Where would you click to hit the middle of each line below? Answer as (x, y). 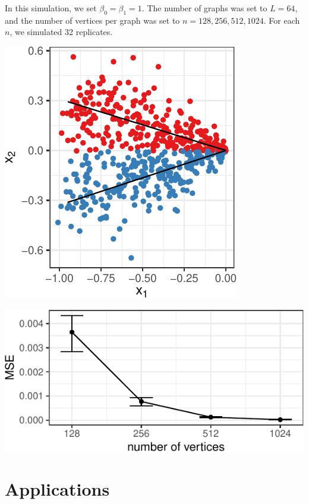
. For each (282, 20)
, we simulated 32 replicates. (61, 32)
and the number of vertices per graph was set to (92, 20)
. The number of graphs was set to (204, 8)
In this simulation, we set (51, 8)
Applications (57, 489)
